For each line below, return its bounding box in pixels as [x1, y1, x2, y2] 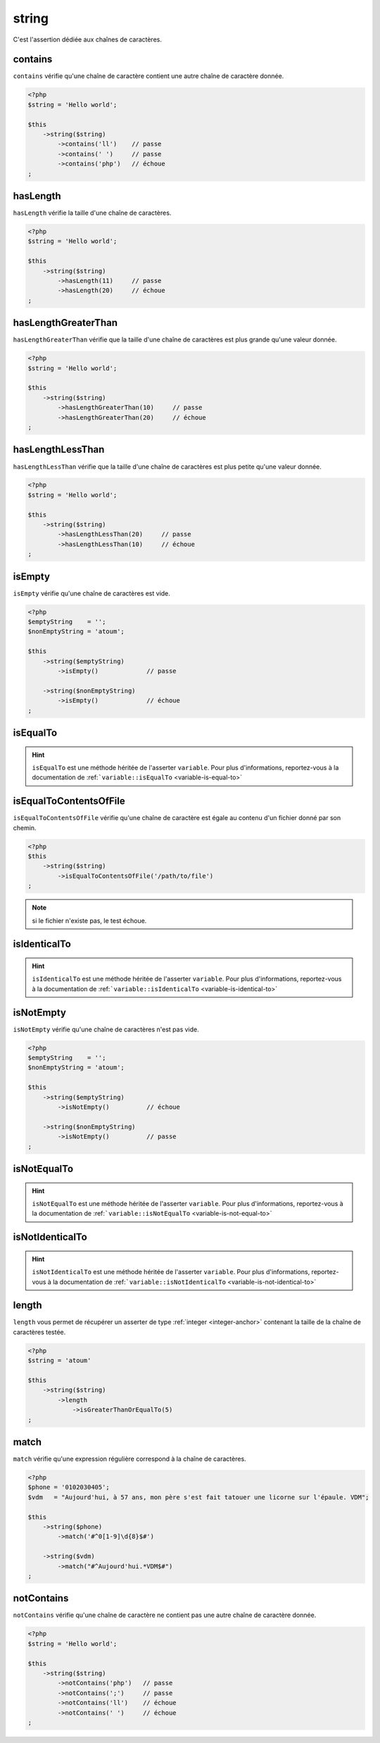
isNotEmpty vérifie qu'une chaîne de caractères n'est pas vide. [13, 1025, 200, 1033]
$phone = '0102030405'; [27, 1483, 110, 1492]
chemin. [13, 824, 37, 832]
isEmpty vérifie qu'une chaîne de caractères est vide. [13, 589, 170, 598]
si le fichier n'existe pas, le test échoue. [32, 916, 147, 925]
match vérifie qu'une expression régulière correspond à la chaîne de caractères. [13, 1454, 246, 1464]
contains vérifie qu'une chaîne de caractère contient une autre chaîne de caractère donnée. [13, 72, 284, 80]
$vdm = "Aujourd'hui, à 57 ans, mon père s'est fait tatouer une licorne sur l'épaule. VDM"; [27, 1493, 369, 1501]
